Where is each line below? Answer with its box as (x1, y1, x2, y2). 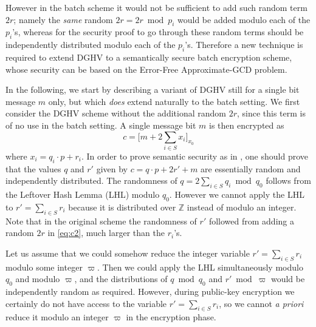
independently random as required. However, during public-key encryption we (5, 285, 295, 298)
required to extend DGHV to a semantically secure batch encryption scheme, (5, 50, 292, 63)
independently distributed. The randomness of (5, 174, 177, 187)
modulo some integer (5, 260, 83, 273)
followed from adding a (208, 214, 294, 227)
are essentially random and (201, 162, 301, 175)
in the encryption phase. (126, 311, 216, 323)
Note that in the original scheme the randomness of (5, 214, 197, 227)
